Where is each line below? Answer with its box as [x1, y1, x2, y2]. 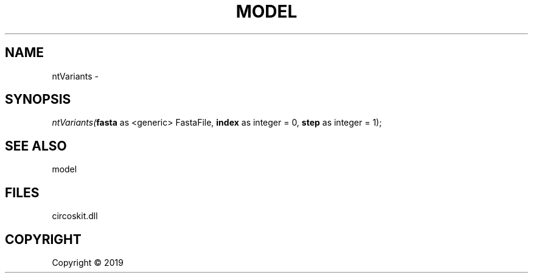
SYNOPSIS [5, 92, 71, 107]
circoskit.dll [52, 211, 98, 222]
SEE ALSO [5, 138, 67, 154]
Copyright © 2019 [52, 257, 124, 268]
